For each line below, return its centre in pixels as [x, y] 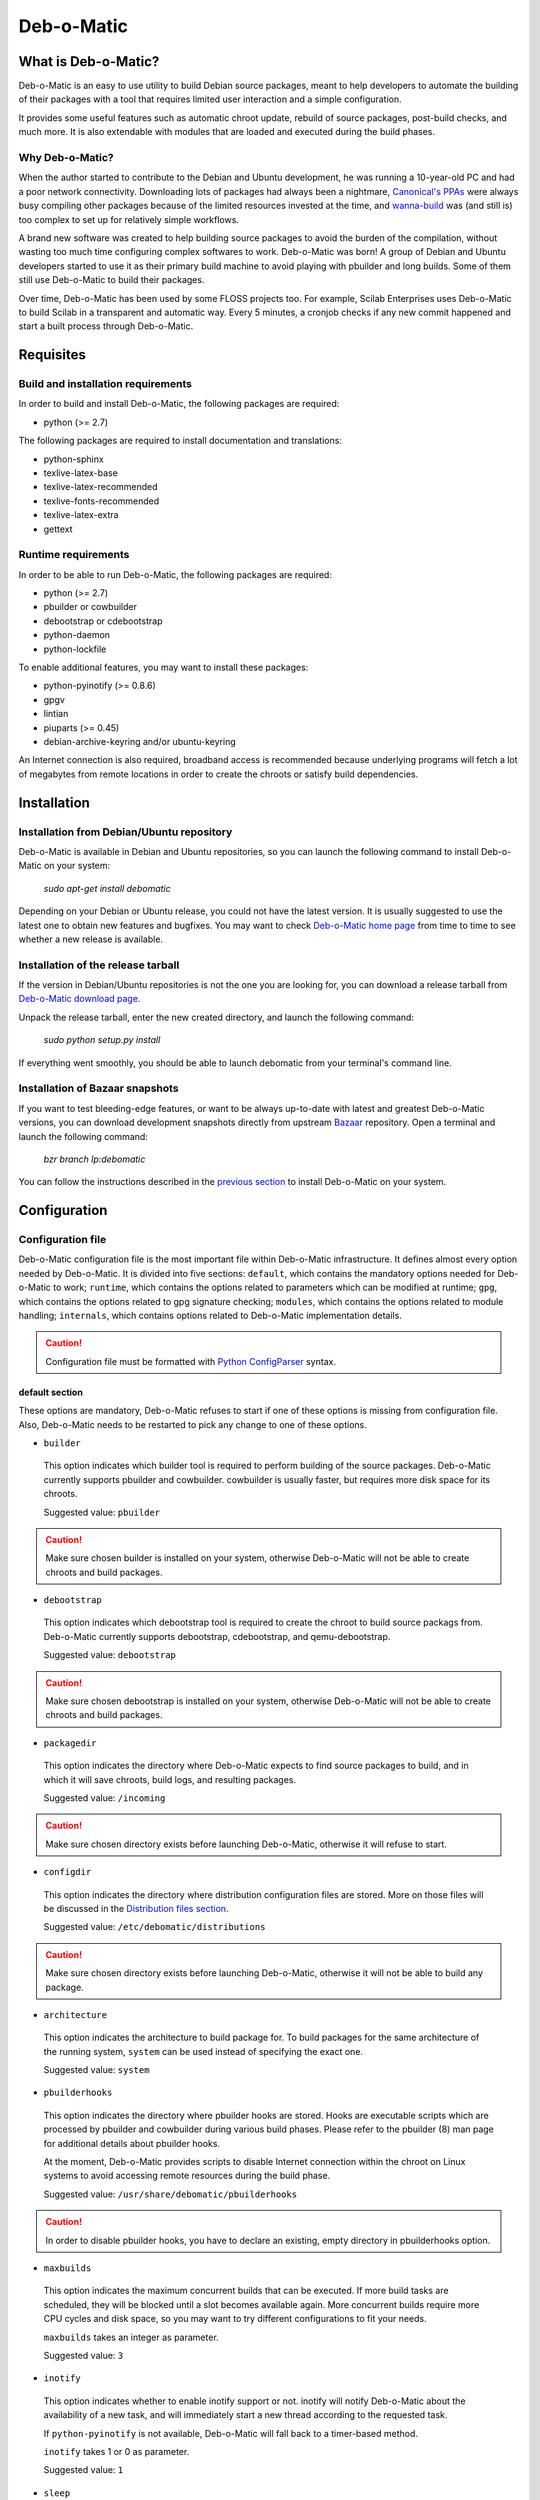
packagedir [70, 1743]
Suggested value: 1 [83, 2470]
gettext [58, 529]
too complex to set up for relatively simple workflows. [129, 219]
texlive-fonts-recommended [101, 501]
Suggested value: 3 [83, 2355]
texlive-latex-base [81, 473]
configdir [67, 1872]
